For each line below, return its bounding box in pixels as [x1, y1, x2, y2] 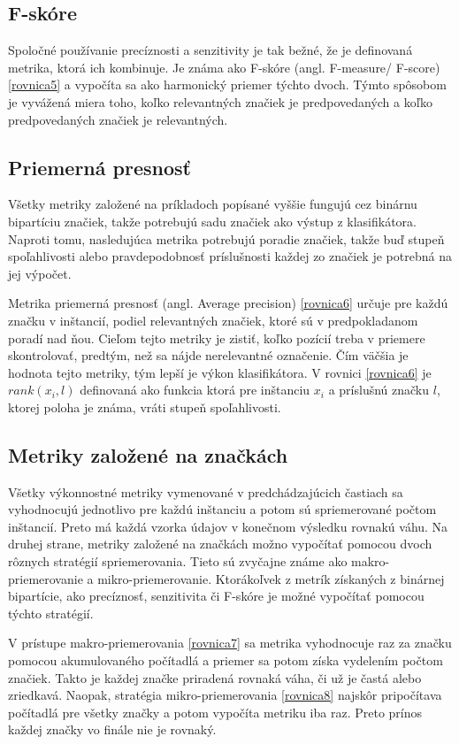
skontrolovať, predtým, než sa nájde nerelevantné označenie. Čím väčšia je [8, 346, 409, 364]
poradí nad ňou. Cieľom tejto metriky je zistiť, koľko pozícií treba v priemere [8, 328, 425, 347]
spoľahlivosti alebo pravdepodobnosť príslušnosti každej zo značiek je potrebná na [8, 247, 452, 265]
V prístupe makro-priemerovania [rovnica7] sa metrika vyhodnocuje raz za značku [8, 633, 452, 652]
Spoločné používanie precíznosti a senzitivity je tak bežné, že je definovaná [8, 41, 413, 59]
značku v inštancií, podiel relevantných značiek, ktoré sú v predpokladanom [8, 311, 418, 329]
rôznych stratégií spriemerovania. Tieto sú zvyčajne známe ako [8, 552, 348, 571]
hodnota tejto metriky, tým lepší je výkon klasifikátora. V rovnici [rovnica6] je [8, 363, 432, 381]
